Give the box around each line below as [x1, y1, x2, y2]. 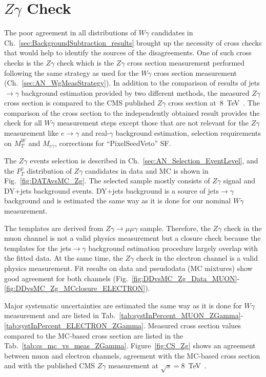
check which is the [56, 57, 114, 68]
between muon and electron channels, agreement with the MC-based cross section [4, 350, 260, 361]
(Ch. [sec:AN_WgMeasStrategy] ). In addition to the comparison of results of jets [4, 77, 260, 88]
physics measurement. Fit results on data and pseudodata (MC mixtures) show [4, 263, 253, 274]
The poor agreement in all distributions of [4, 27, 136, 38]
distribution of [27, 165, 72, 176]
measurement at [108, 360, 158, 371]
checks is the [4, 57, 44, 68]
